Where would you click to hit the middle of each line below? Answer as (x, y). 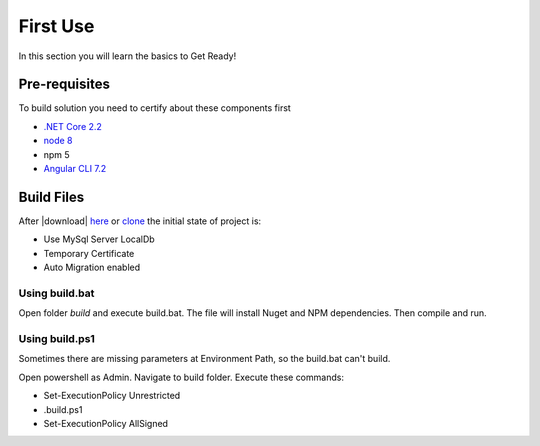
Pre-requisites (64, 84)
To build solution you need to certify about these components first (155, 108)
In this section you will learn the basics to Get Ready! (127, 56)
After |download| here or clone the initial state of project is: (140, 221)
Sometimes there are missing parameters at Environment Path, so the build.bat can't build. (204, 359)
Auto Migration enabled (92, 267)
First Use (56, 26)
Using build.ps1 (56, 338)
